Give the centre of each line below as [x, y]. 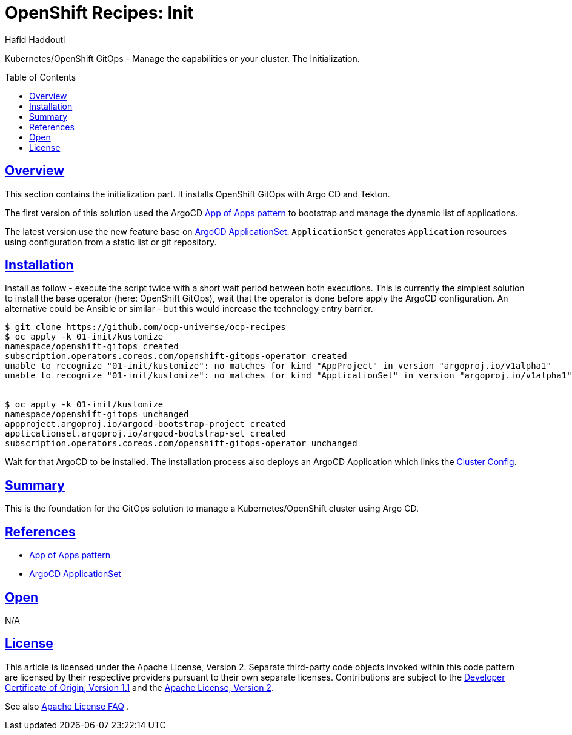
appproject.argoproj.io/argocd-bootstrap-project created [145, 424]
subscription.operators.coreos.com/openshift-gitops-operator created [176, 356]
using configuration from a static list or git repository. [111, 242]
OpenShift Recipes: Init [99, 13]
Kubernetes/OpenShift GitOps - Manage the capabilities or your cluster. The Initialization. [182, 58]
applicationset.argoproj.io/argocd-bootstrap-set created [145, 434]
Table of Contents [41, 77]
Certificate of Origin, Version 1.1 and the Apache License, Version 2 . [139, 687]
